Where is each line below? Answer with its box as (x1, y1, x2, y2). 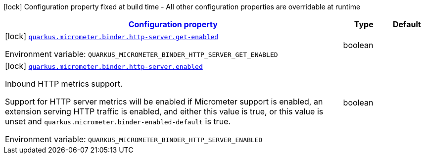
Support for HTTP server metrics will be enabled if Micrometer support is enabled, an (5, 97, 323, 106)
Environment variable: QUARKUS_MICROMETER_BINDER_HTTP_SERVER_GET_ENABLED (5, 49, 278, 59)
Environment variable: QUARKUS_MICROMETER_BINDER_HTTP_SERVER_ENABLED (5, 134, 263, 144)
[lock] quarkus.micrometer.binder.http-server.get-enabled (5, 31, 219, 41)
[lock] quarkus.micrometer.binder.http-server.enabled (5, 61, 203, 71)
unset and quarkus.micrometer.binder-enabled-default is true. (5, 116, 231, 126)
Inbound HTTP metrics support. (5, 79, 123, 89)
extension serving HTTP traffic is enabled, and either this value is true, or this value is (5, 106, 324, 116)
